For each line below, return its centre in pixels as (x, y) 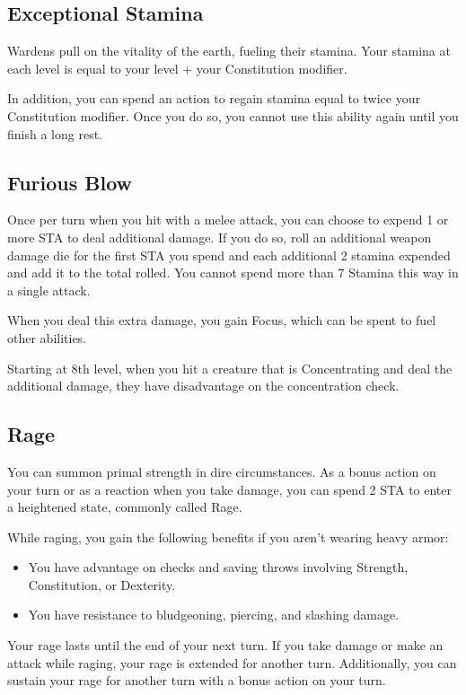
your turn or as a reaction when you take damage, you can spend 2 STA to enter (229, 489)
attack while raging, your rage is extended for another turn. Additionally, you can (232, 662)
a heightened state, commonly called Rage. (125, 507)
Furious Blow (70, 182)
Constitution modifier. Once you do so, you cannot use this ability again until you (233, 115)
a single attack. (49, 290)
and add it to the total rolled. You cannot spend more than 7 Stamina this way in (233, 273)
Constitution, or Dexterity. (102, 584)
